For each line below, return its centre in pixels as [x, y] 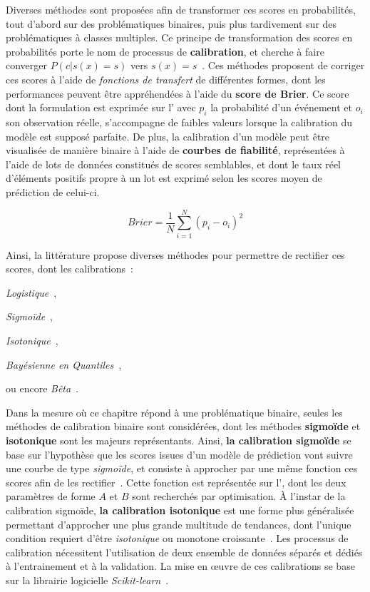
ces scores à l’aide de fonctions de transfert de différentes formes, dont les [166, 79]
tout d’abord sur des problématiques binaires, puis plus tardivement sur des [171, 23]
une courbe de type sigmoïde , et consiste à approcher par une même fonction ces [182, 468]
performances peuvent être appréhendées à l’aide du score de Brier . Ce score [178, 93]
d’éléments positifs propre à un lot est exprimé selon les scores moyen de [164, 178]
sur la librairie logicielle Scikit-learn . [87, 580]
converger [27, 65]
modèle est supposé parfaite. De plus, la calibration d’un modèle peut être [168, 136]
